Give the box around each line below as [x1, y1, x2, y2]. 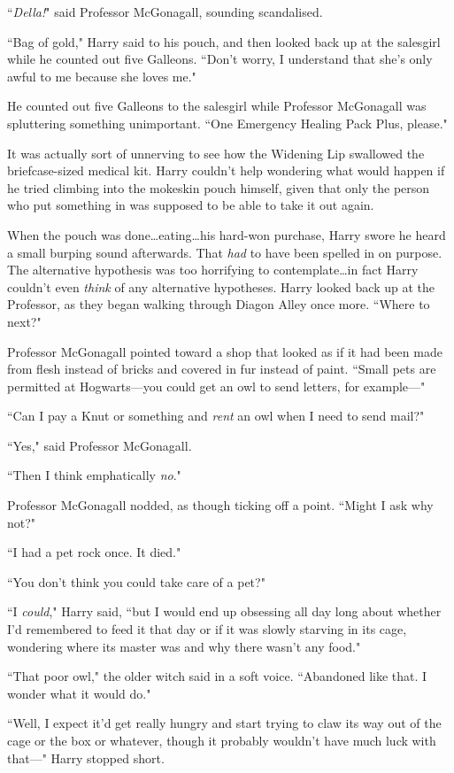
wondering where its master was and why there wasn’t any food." [7, 637, 361, 655]
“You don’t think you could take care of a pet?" [7, 572, 265, 591]
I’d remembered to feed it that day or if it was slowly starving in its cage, [7, 620, 407, 638]
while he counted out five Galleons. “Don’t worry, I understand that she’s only [7, 50, 433, 68]
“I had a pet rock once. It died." [7, 543, 181, 561]
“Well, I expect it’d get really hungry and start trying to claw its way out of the [7, 714, 442, 732]
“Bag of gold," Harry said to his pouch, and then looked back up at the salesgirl [7, 32, 441, 50]
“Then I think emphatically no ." [7, 466, 181, 484]
